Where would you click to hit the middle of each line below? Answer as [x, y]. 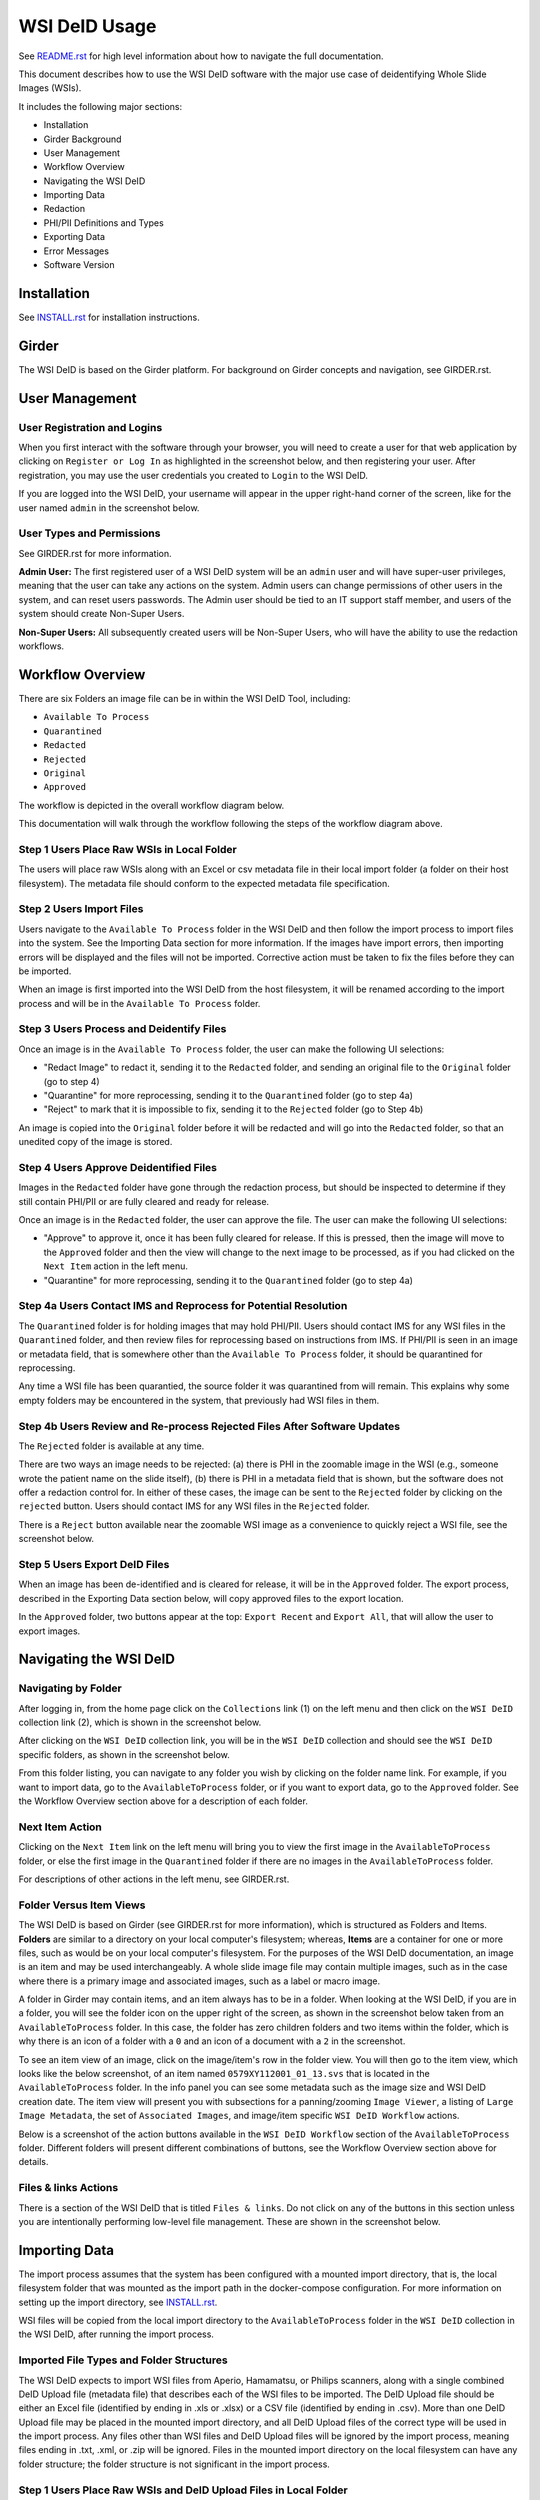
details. [33, 2162]
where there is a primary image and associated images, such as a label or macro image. [199, 1981]
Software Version [79, 265]
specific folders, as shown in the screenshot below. [124, 1754]
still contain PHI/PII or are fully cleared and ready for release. [144, 1201]
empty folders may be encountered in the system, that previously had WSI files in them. [199, 1400]
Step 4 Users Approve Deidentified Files [118, 1167]
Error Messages [76, 251]
